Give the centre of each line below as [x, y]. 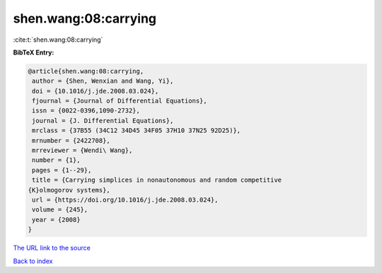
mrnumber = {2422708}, [71, 140]
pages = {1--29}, [62, 170]
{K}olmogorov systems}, [69, 190]
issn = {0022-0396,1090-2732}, [86, 111]
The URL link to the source [52, 248]
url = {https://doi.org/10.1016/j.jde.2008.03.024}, [125, 200]
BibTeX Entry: [34, 52]
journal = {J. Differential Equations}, [103, 121]
